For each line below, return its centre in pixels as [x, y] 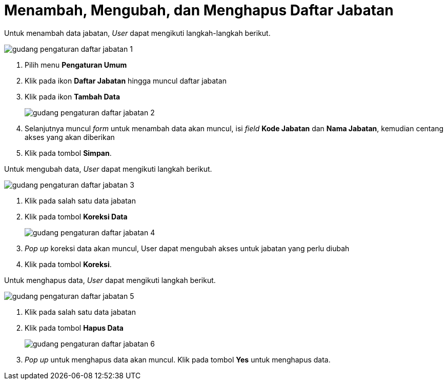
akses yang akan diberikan [70, 137]
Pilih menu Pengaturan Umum [76, 65]
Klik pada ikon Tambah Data [73, 96]
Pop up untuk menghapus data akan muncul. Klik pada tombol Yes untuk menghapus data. [178, 359]
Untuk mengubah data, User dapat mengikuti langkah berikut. [108, 169]
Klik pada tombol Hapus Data [74, 328]
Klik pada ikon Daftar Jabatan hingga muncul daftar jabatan [126, 80]
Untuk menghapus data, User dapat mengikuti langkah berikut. [110, 280]
